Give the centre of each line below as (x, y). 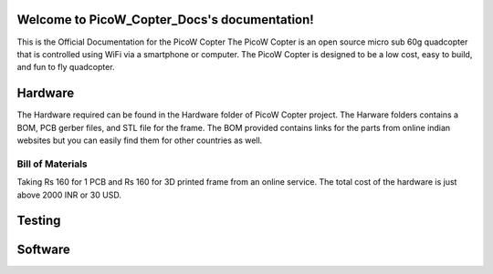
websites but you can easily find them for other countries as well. (140, 140)
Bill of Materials (52, 164)
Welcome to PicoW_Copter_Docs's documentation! (165, 20)
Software (43, 250)
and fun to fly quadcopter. (66, 67)
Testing (39, 221)
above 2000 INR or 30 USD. (69, 195)
